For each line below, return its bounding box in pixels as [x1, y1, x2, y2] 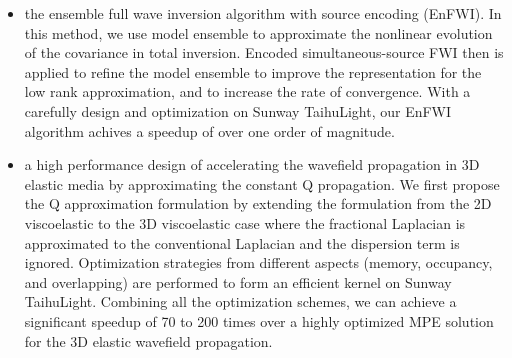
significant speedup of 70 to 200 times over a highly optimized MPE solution [24, 310, 494, 331]
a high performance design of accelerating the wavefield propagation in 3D [24, 154, 480, 175]
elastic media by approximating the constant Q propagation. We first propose [24, 173, 500, 194]
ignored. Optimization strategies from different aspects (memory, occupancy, [24, 252, 493, 273]
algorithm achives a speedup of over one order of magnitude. [24, 120, 395, 141]
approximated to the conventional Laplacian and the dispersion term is [24, 232, 460, 253]
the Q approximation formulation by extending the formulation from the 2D [24, 193, 492, 214]
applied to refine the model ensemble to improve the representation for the [24, 61, 482, 82]
